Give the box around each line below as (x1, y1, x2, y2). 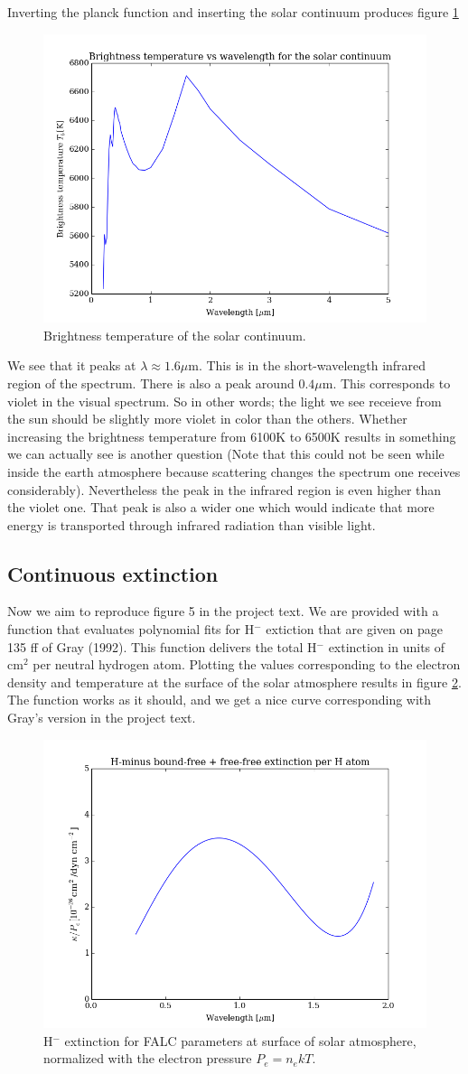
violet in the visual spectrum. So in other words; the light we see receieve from (7, 391, 442, 410)
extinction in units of (328, 637, 445, 656)
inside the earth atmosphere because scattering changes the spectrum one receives (7, 462, 461, 481)
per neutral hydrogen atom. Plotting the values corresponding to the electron (33, 655, 461, 674)
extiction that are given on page (266, 620, 443, 639)
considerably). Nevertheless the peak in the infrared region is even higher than (7, 480, 442, 499)
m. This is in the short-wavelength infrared (188, 356, 426, 375)
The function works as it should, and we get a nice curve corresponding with (7, 690, 432, 709)
